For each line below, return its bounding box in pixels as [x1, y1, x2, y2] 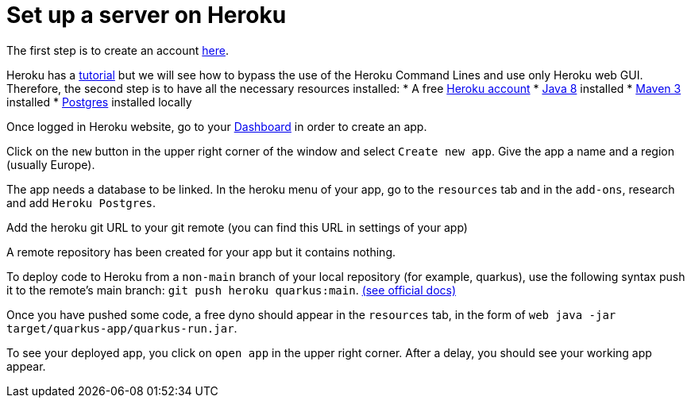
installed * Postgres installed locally [6, 94, 192, 109]
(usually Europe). [6, 157, 95, 171]
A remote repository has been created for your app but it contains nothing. [6, 244, 396, 259]
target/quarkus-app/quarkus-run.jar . [6, 321, 237, 335]
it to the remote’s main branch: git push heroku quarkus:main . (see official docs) [6, 283, 457, 297]
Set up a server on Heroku [6, 2, 287, 29]
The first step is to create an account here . [6, 43, 229, 57]
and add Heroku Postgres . [6, 195, 156, 210]
